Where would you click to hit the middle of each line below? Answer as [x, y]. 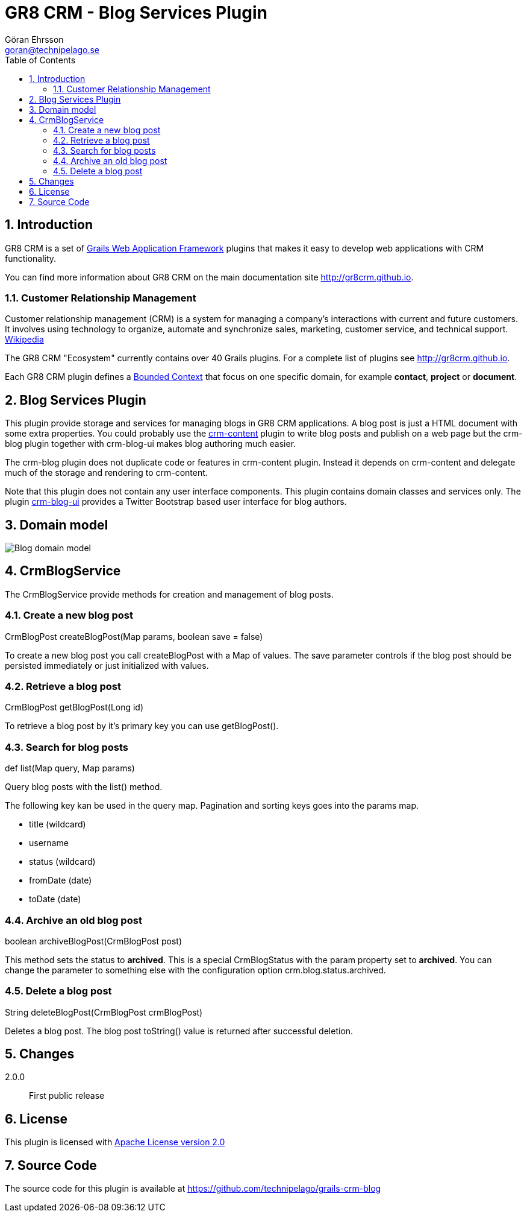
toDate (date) [55, 899]
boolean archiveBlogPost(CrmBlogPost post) [94, 941]
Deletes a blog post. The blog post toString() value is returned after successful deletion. [179, 1031]
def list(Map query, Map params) [70, 768]
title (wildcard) [58, 824]
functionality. [31, 258]
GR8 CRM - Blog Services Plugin [136, 13]
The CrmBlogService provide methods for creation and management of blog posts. [169, 594]
